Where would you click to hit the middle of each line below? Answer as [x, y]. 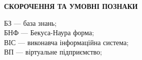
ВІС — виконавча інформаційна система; [66, 42]
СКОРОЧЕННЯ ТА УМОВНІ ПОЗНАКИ [71, 6]
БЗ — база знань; [30, 23]
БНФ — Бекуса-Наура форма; [49, 32]
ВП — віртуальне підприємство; [53, 52]
